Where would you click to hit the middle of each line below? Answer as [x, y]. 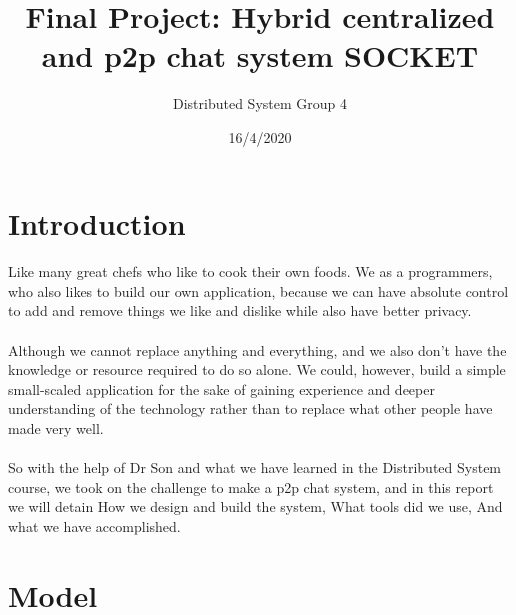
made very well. [56, 428]
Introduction [97, 222]
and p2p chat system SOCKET [260, 55]
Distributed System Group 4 [260, 103]
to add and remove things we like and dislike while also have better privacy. [240, 310]
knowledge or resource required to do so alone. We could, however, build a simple [257, 369]
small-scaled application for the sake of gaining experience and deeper [221, 388]
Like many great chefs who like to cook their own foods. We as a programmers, [250, 271]
